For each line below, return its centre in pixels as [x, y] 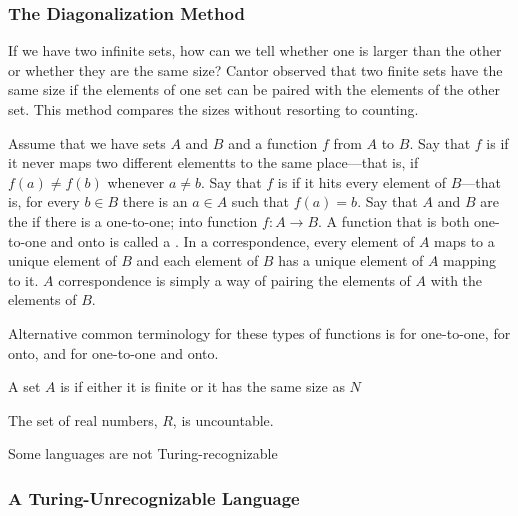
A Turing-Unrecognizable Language [154, 497]
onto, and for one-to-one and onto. [113, 352]
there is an [155, 201]
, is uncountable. [223, 419]
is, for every [44, 201]
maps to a [464, 240]
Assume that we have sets [87, 142]
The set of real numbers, [83, 419]
